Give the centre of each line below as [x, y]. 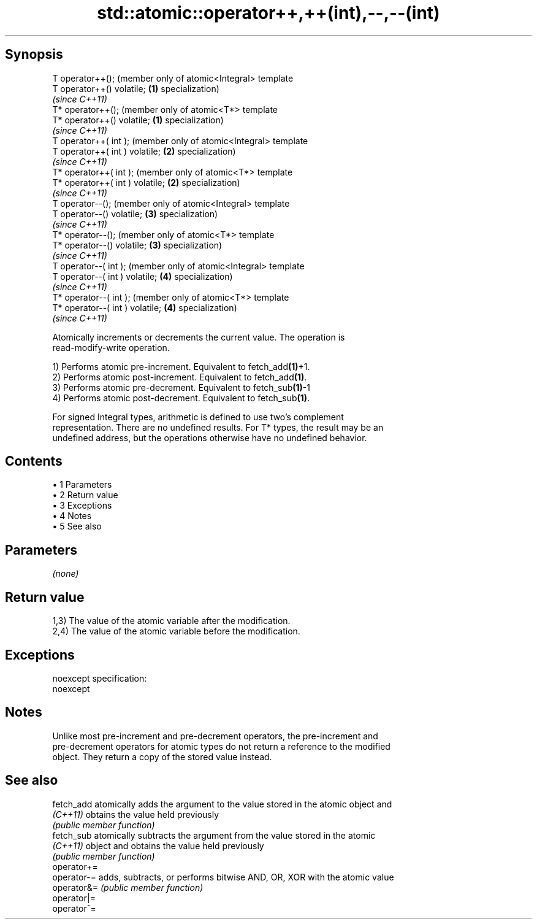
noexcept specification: [100, 678]
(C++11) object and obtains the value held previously [158, 845]
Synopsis [34, 55]
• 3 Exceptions [82, 506]
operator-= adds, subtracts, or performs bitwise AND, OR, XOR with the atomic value [223, 877]
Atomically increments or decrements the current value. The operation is [199, 337]
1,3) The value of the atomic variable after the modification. [171, 621]
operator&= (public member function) [128, 887]
